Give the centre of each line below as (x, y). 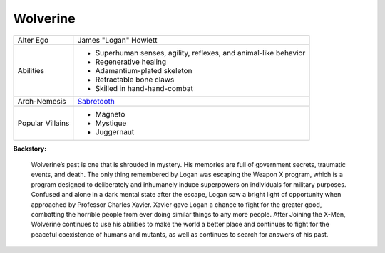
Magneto (110, 114)
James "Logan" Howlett (117, 40)
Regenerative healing (131, 62)
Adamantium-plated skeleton (144, 70)
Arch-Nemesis (42, 101)
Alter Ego (33, 40)
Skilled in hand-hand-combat (144, 88)
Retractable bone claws (135, 80)
